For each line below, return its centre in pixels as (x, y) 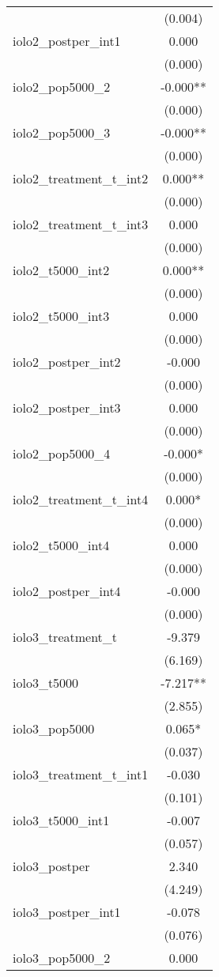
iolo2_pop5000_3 (62, 132)
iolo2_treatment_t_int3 (81, 224)
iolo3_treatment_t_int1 (81, 774)
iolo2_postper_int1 (67, 41)
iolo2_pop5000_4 (62, 453)
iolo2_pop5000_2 (62, 87)
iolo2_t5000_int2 (61, 270)
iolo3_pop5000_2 (62, 958)
